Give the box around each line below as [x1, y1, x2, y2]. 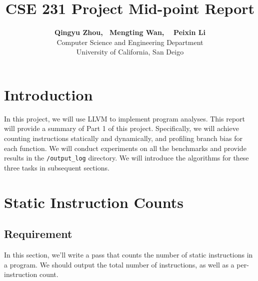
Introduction [4, 84, 93, 104]
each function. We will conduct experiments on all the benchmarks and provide [4, 142, 246, 153]
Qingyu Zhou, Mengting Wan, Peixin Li [54, 27, 205, 37]
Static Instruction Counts [4, 191, 183, 212]
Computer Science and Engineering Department [56, 36, 203, 47]
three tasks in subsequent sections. [4, 162, 109, 172]
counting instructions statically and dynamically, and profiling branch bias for [4, 133, 242, 143]
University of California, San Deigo [76, 46, 184, 57]
